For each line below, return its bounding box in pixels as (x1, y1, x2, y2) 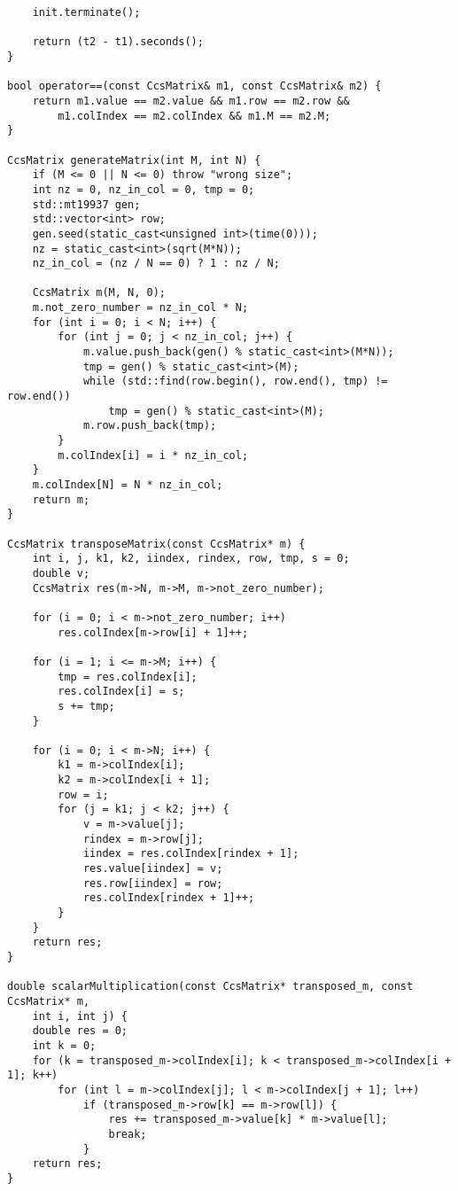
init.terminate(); (32, 6, 141, 19)
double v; (32, 566, 90, 580)
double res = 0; (32, 1024, 128, 1038)
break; (108, 1127, 147, 1140)
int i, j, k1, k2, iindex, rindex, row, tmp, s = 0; (32, 552, 350, 565)
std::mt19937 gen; (32, 198, 141, 211)
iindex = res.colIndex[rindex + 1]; (82, 847, 299, 860)
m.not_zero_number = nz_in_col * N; (32, 301, 249, 315)
